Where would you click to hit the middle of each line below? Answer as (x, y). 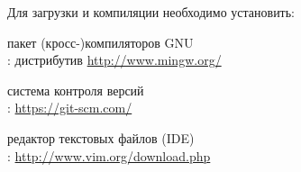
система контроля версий (76, 90)
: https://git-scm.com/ (70, 108)
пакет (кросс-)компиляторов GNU (100, 42)
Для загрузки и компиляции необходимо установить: (151, 12)
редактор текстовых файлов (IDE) (101, 137)
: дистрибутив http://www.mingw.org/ (114, 60)
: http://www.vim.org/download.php (109, 155)
